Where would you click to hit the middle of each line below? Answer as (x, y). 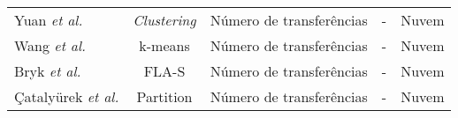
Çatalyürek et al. (67, 96)
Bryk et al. (48, 71)
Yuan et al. (49, 20)
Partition (164, 96)
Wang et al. (50, 45)
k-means (164, 45)
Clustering (164, 20)
